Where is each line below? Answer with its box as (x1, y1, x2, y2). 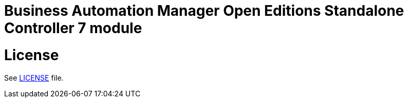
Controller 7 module (4, 19, 142, 37)
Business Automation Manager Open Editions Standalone (4, 2, 404, 19)
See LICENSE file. (4, 73, 64, 82)
